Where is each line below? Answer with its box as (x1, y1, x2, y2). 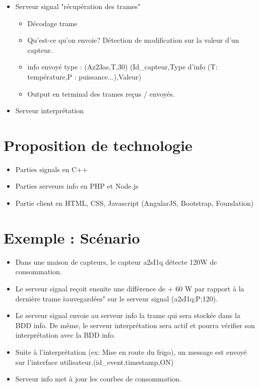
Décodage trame (27, 18, 78, 28)
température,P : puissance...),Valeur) (27, 71, 142, 82)
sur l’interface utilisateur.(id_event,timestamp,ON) (15, 356, 174, 367)
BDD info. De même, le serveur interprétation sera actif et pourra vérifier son (15, 320, 255, 330)
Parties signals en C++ (15, 164, 88, 174)
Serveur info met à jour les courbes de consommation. (15, 373, 181, 384)
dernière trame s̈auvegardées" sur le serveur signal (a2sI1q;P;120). (15, 293, 218, 303)
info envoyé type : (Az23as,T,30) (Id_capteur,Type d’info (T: (27, 61, 218, 72)
